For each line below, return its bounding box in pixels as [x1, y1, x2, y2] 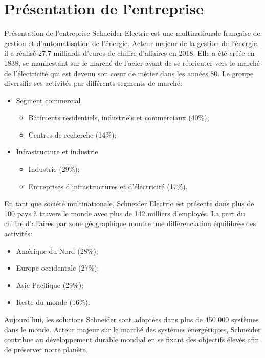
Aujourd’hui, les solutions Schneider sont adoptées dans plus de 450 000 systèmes [4, 314, 259, 324]
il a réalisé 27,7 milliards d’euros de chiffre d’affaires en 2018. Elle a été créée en [4, 48, 255, 58]
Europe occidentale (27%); [16, 262, 99, 273]
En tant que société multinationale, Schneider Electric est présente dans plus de [4, 198, 254, 209]
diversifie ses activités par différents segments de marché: [4, 78, 182, 88]
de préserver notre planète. [4, 344, 88, 354]
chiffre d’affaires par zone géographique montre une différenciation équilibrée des [4, 218, 256, 229]
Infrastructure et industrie [16, 146, 98, 157]
